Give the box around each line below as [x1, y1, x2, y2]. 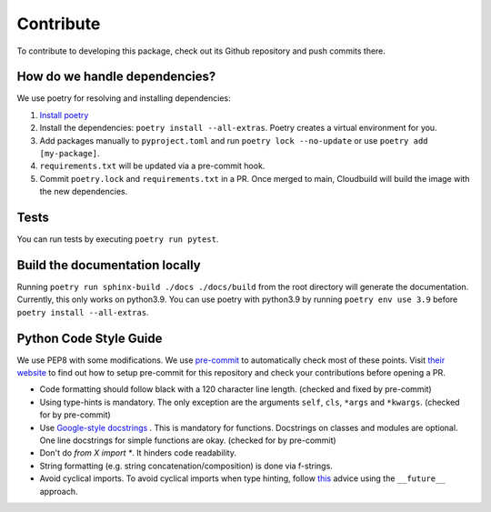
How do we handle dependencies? [16, 69, 216, 85]
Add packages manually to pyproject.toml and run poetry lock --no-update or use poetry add [39, 135, 428, 146]
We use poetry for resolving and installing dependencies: [16, 93, 231, 104]
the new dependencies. [39, 186, 128, 197]
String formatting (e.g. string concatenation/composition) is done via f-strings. [39, 460, 334, 471]
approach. [39, 486, 78, 497]
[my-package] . [39, 148, 100, 159]
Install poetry [39, 109, 89, 120]
